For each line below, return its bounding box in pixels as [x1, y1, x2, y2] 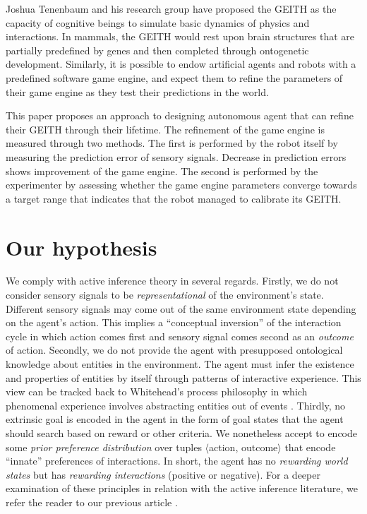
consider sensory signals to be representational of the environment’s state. [6, 287, 324, 302]
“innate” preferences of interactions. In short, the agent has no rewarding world [6, 453, 348, 468]
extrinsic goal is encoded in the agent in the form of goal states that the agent [6, 412, 344, 426]
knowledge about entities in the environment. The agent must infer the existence [6, 357, 354, 371]
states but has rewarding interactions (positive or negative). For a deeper [6, 467, 320, 482]
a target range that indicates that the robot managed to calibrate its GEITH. [6, 191, 342, 205]
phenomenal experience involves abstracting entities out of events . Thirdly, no [6, 398, 346, 412]
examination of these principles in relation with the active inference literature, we [6, 481, 358, 496]
